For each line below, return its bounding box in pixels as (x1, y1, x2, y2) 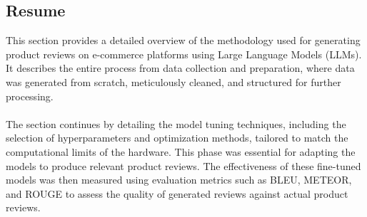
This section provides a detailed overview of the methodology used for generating (6, 33, 361, 48)
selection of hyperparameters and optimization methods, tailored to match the (6, 130, 348, 145)
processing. (6, 88, 54, 103)
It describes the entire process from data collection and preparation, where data (6, 60, 355, 75)
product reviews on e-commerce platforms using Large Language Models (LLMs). (6, 46, 362, 61)
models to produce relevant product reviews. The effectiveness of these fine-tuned (6, 158, 361, 173)
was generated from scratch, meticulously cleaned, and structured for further (6, 74, 341, 89)
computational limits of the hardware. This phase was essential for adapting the (6, 144, 356, 159)
